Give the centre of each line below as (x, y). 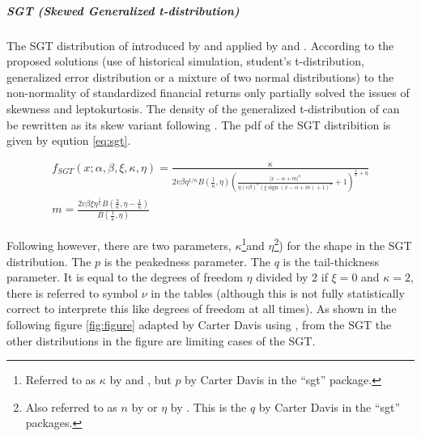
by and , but (140, 380)
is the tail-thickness (331, 261)
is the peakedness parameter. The (187, 261)
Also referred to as (71, 406)
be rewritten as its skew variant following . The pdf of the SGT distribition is (199, 124)
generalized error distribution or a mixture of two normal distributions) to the (200, 76)
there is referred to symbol (72, 292)
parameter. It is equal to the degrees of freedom (125, 277)
